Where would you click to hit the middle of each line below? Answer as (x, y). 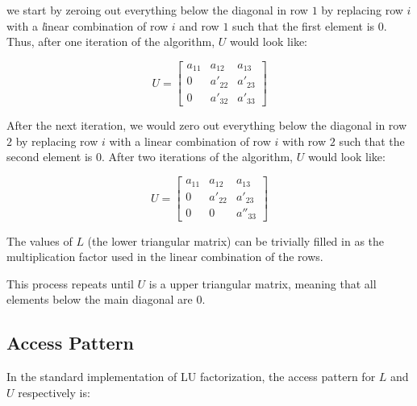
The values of (40, 240)
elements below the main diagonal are (100, 299)
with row (304, 141)
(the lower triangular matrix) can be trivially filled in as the (236, 240)
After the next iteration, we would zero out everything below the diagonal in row (207, 125)
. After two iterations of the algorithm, (197, 157)
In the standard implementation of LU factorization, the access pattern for (191, 377)
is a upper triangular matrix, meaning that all (263, 283)
